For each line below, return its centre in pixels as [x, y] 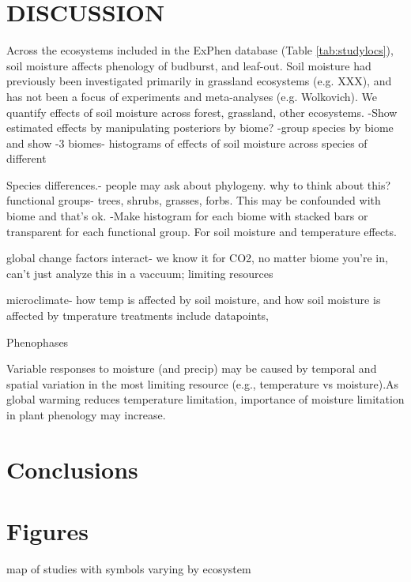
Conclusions [72, 469]
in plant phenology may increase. [86, 415]
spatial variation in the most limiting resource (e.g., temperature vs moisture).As [203, 383]
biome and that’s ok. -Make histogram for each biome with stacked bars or [187, 216]
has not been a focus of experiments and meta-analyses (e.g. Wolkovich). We [192, 96]
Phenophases [38, 342]
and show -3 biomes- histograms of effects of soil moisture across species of [187, 143]
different [26, 158]
